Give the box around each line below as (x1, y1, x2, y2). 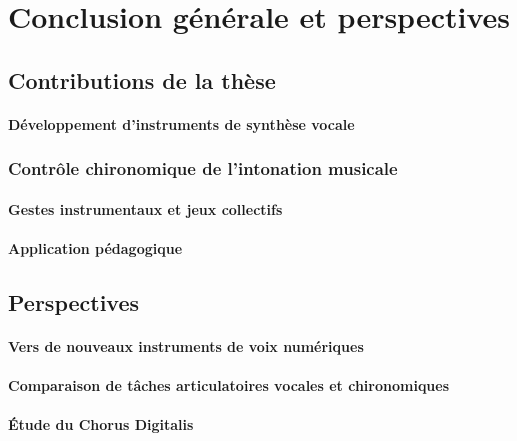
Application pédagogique (8, 237, 183, 258)
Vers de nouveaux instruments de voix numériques (8, 335, 364, 356)
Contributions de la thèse (8, 64, 276, 95)
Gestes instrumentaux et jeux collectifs (8, 198, 283, 219)
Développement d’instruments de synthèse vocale (8, 113, 355, 134)
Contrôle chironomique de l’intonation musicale (8, 156, 398, 181)
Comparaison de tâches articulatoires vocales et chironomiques (8, 375, 450, 396)
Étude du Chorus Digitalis (8, 414, 194, 435)
